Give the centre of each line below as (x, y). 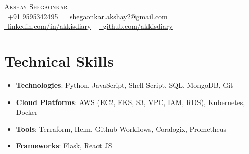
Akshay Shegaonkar (36, 6)
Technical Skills (59, 60)
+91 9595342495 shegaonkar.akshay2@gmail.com (88, 16)
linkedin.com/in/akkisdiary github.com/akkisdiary (90, 26)
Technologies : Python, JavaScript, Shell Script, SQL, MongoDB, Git (124, 85)
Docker (27, 112)
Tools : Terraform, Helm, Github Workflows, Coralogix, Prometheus (121, 129)
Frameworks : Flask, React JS (64, 146)
